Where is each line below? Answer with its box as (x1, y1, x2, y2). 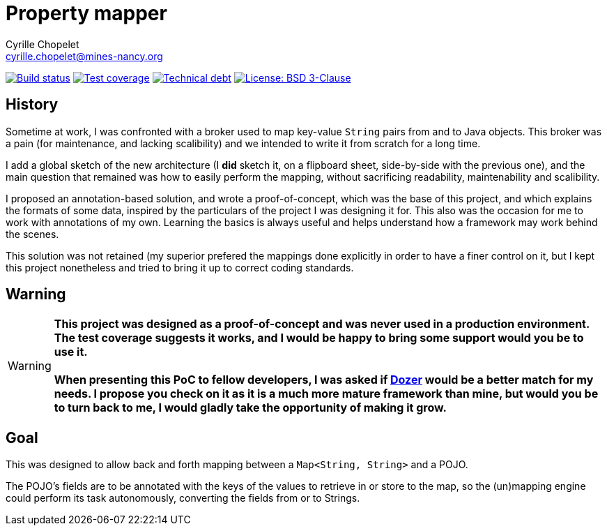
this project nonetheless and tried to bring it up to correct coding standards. (6, 261, 354, 274)
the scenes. (6, 227, 59, 240)
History (6, 96, 59, 114)
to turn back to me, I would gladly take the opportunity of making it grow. (54, 401, 447, 415)
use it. (54, 345, 88, 359)
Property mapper (6, 1, 167, 25)
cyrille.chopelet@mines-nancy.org (6, 50, 163, 62)
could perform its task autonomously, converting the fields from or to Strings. (6, 492, 360, 504)
